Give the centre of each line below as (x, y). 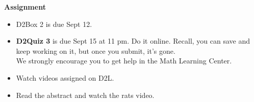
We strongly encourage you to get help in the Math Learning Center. (124, 61)
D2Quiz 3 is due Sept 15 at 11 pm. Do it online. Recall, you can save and (133, 41)
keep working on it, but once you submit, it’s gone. (96, 50)
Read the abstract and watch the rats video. (85, 95)
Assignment (25, 7)
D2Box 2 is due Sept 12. (54, 24)
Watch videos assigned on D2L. (65, 77)
